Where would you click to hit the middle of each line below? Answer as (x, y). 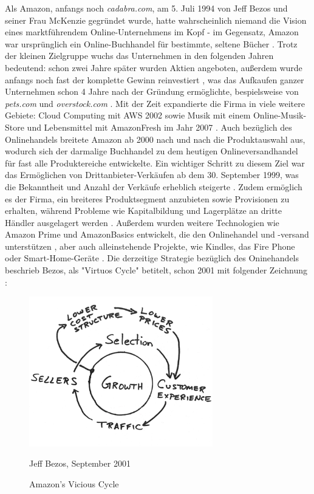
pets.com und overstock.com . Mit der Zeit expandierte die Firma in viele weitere (155, 103)
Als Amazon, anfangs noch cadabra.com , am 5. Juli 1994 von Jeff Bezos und (146, 8)
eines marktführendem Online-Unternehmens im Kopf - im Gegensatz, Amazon (152, 32)
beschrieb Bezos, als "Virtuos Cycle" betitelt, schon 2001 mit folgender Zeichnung (156, 270)
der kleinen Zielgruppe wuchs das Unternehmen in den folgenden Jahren (139, 56)
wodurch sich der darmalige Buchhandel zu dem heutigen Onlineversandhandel (152, 151)
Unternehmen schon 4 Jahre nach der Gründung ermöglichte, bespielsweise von (152, 91)
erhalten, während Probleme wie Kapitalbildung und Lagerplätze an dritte (144, 211)
